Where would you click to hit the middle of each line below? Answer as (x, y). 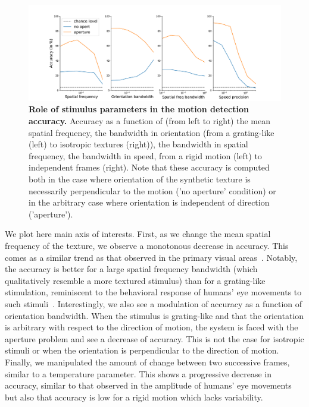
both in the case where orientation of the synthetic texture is (140, 179)
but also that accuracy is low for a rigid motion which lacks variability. (134, 397)
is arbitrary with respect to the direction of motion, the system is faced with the (152, 327)
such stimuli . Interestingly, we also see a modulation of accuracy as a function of (154, 303)
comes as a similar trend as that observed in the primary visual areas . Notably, (151, 257)
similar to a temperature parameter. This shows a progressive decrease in (138, 373)
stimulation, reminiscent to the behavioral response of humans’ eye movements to (153, 292)
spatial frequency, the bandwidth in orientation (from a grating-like (152, 132)
